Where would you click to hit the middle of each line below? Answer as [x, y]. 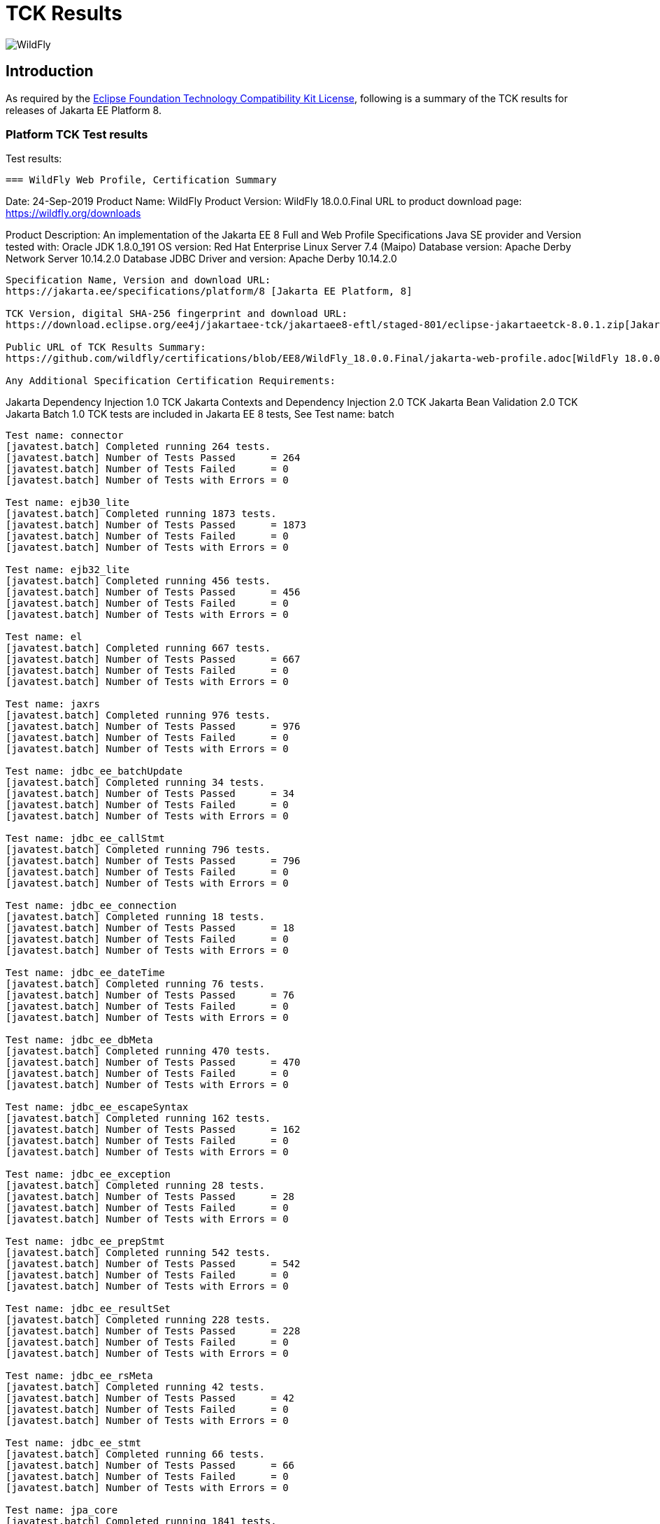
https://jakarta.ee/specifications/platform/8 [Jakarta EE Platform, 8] [209, 291]
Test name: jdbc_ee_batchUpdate [94, 771]
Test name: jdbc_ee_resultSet [88, 1309]
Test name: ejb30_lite [68, 503]
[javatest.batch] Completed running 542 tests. [138, 1253]
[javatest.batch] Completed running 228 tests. [138, 1320]
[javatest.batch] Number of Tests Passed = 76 [150, 995]
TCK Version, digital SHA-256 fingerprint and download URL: [177, 314]
